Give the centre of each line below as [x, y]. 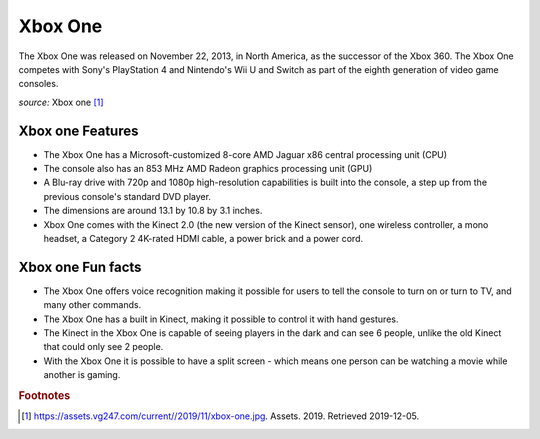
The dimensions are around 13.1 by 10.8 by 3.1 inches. [153, 211]
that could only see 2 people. [103, 347]
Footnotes [44, 395]
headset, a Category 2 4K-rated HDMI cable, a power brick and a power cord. [203, 238]
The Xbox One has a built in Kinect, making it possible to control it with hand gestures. [221, 319]
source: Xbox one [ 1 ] [61, 102]
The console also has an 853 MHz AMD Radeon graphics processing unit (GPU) [208, 169]
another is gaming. [82, 375]
